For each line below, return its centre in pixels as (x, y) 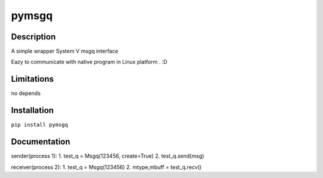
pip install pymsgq (39, 125)
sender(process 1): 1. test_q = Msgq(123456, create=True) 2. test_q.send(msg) (108, 156)
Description (33, 37)
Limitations (32, 79)
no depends (26, 93)
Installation (32, 111)
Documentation (41, 142)
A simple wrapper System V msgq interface (65, 51)
